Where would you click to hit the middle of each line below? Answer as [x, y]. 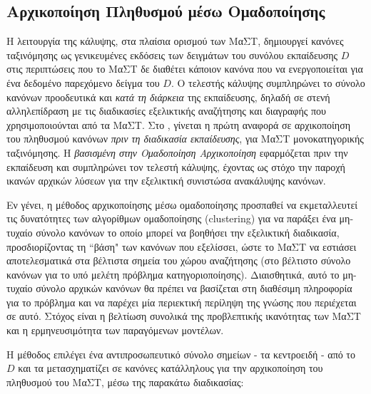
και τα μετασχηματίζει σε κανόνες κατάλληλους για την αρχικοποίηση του [171, 368]
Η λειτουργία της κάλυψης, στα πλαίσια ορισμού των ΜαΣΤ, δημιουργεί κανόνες [175, 41]
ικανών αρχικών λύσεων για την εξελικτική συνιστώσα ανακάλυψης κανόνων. [166, 181]
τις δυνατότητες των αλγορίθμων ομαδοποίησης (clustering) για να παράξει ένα [171, 218]
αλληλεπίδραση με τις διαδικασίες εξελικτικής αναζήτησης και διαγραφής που [166, 111]
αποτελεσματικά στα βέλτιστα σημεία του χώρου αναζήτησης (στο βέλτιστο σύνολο [179, 260]
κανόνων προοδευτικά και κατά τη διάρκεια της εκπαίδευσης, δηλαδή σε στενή [168, 97]
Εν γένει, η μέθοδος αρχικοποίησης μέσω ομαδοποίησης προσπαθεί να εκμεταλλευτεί [182, 204]
